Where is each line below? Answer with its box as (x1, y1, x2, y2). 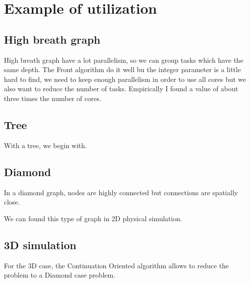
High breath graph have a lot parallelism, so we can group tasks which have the (4, 54, 244, 65)
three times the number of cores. (4, 93, 101, 103)
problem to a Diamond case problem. (4, 270, 116, 280)
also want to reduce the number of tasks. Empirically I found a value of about (4, 83, 238, 94)
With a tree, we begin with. (4, 140, 87, 150)
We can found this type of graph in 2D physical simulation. (4, 213, 182, 223)
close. (4, 197, 20, 207)
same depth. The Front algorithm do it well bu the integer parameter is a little (4, 64, 241, 75)
